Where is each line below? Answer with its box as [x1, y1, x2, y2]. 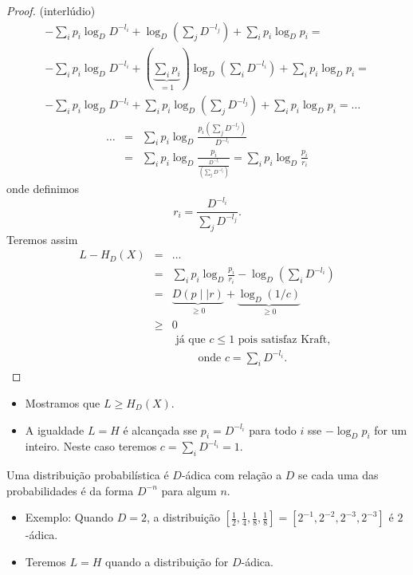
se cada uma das [298, 467, 379, 483]
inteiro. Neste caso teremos [25, 438, 157, 455]
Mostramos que [25, 394, 100, 411]
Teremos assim [6, 230, 78, 247]
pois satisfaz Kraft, [238, 334, 331, 346]
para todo [249, 421, 297, 438]
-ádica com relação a [181, 467, 282, 483]
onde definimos [6, 180, 80, 197]
